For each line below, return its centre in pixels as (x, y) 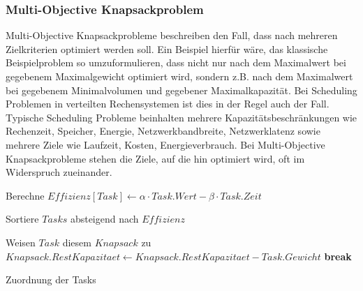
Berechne (25, 195)
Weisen (21, 242)
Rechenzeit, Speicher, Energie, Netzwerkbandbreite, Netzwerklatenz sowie (163, 131)
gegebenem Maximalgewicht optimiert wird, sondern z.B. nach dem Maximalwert (179, 76)
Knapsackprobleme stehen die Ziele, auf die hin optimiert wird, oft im (155, 158)
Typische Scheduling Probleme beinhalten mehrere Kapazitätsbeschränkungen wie (181, 117)
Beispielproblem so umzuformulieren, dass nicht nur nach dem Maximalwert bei (176, 62)
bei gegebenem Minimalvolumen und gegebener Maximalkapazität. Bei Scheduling (181, 90)
